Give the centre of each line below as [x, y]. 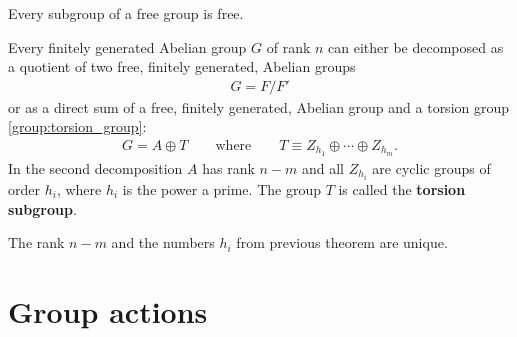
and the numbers [163, 242]
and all [323, 167]
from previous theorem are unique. [342, 242]
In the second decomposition [95, 167]
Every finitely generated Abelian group [127, 46]
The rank [36, 242]
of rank [288, 46]
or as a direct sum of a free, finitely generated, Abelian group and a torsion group [259, 106]
